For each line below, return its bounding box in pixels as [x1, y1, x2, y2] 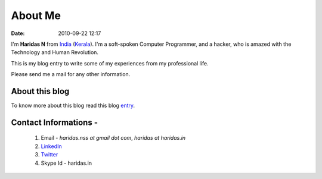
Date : [11, 30, 25, 37]
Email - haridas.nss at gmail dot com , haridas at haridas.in [41, 134, 186, 142]
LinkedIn [41, 143, 62, 150]
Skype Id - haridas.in [41, 159, 92, 167]
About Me [11, 9, 61, 22]
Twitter [41, 151, 58, 158]
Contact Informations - [11, 117, 98, 127]
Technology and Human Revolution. [11, 49, 98, 56]
